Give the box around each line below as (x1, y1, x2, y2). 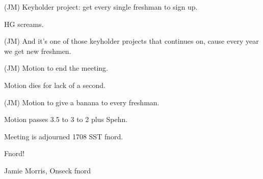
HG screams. (4, 18, 44, 29)
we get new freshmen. (4, 45, 71, 56)
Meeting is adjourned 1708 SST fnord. (4, 131, 123, 141)
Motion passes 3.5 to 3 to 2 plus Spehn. (4, 114, 128, 125)
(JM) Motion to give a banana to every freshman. (4, 97, 160, 107)
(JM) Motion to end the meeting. (4, 63, 108, 73)
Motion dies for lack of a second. (4, 79, 106, 90)
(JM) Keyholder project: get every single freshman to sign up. (4, 2, 198, 12)
